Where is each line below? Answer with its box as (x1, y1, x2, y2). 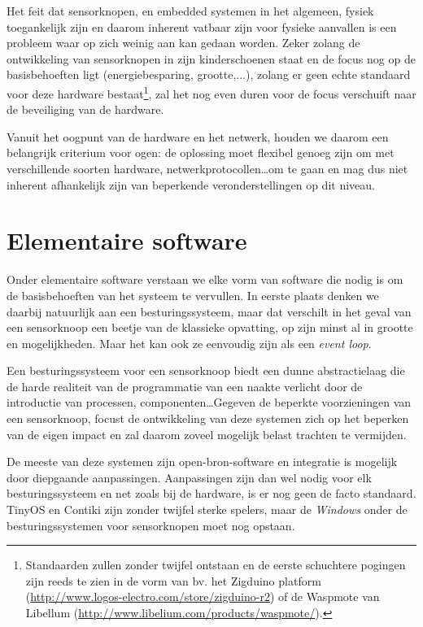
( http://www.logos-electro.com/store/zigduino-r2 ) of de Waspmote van (25, 588, 380, 605)
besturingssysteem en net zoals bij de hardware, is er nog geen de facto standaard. (7, 485, 416, 502)
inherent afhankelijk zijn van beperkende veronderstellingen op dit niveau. (7, 176, 375, 193)
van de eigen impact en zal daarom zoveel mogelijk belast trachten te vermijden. (7, 425, 407, 442)
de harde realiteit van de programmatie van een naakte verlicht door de (7, 377, 363, 394)
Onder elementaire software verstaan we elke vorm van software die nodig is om (7, 271, 403, 288)
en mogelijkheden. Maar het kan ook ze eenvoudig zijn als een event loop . (7, 334, 372, 351)
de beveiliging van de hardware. (7, 101, 164, 118)
